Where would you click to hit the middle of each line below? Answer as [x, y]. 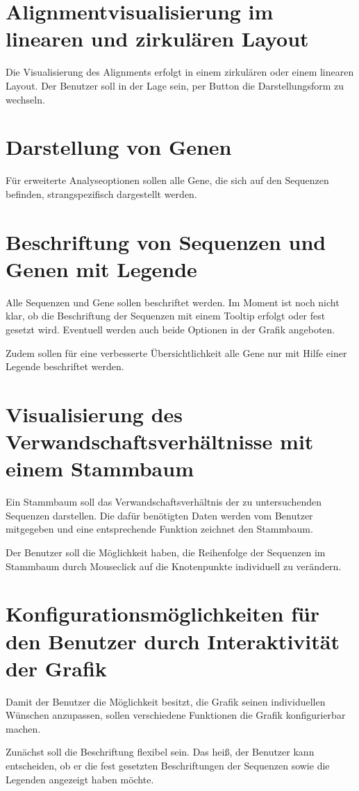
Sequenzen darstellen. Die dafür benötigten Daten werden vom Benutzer [159, 515]
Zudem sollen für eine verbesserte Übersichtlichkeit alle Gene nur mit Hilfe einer [176, 352]
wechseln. [25, 99]
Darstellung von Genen [119, 147]
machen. [23, 728]
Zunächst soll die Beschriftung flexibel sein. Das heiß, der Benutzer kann [160, 752]
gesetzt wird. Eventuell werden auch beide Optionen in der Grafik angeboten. [170, 329]
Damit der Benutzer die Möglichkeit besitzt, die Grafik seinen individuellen [166, 701]
